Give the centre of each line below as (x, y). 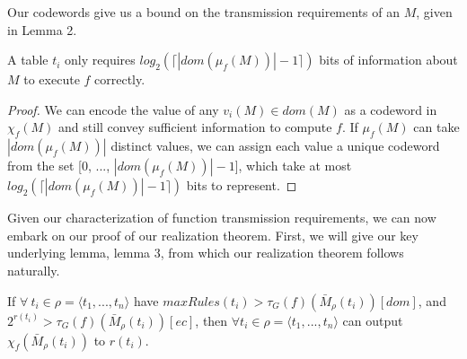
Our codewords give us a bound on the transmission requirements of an (203, 12)
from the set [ (44, 166)
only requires (100, 60)
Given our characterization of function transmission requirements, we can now (222, 218)
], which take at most (293, 166)
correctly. (120, 79)
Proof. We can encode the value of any (113, 109)
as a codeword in (391, 109)
